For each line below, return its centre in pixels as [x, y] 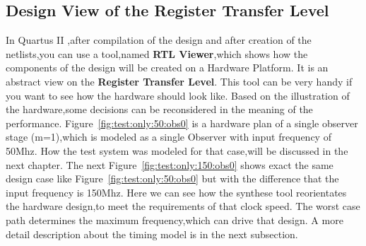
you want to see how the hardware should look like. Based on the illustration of [178, 95]
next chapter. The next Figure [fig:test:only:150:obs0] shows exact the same [170, 164]
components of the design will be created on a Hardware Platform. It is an [167, 68]
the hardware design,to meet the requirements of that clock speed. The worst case [183, 206]
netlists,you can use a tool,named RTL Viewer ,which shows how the [157, 53]
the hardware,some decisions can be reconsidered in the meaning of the [159, 109]
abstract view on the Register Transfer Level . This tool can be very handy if [179, 81]
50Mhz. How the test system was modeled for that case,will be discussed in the [177, 150]
